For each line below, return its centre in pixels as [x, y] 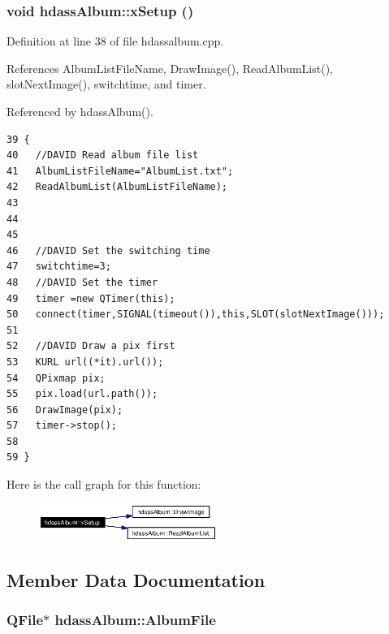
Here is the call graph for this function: [104, 484]
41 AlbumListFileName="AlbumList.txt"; [120, 171]
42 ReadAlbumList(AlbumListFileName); [117, 187]
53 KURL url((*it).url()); [85, 362]
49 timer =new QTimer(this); [91, 298]
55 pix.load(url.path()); [82, 394]
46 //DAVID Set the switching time [108, 250]
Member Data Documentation [136, 580]
